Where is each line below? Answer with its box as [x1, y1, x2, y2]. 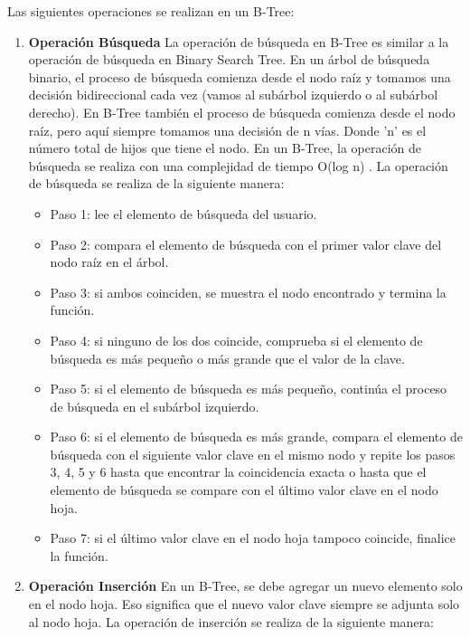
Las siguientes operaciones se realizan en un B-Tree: [7, 2, 295, 20]
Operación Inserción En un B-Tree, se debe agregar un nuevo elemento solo [28, 576, 463, 595]
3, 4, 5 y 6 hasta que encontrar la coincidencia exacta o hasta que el [50, 462, 427, 481]
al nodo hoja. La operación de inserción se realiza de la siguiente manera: [28, 612, 434, 631]
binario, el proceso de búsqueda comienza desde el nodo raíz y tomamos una [28, 67, 451, 86]
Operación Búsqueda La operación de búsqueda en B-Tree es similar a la [28, 32, 449, 51]
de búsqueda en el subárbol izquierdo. [50, 396, 259, 415]
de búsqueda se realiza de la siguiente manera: [28, 174, 285, 193]
